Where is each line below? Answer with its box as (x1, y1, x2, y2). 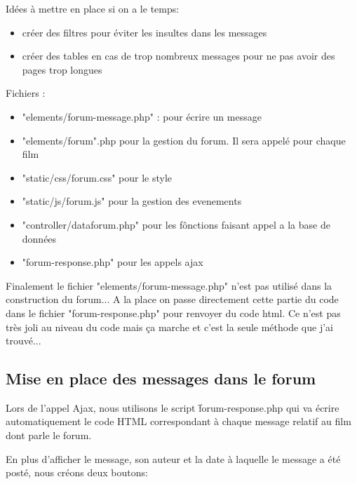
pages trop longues (22, 62, 102, 76)
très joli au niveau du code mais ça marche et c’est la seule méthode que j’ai (6, 319, 333, 334)
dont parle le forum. (6, 428, 92, 443)
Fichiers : (6, 86, 46, 100)
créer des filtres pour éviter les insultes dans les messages (22, 25, 267, 39)
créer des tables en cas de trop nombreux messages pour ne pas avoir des (22, 48, 335, 63)
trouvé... (6, 333, 41, 348)
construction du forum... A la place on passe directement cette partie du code (6, 292, 339, 307)
